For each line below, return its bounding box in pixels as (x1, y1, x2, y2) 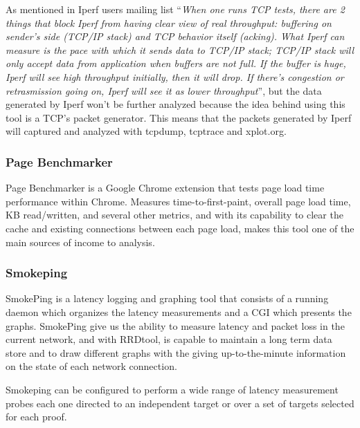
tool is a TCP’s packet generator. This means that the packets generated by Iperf (6, 110, 352, 124)
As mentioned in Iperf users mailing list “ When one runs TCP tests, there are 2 (6, 2, 345, 16)
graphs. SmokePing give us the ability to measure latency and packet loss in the (6, 318, 345, 333)
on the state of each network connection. (6, 359, 177, 373)
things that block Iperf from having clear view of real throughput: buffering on (6, 15, 332, 30)
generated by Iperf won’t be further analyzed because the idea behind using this (6, 97, 345, 111)
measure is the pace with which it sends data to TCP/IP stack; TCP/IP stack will (6, 42, 354, 57)
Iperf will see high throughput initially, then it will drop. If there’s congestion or (6, 69, 344, 84)
